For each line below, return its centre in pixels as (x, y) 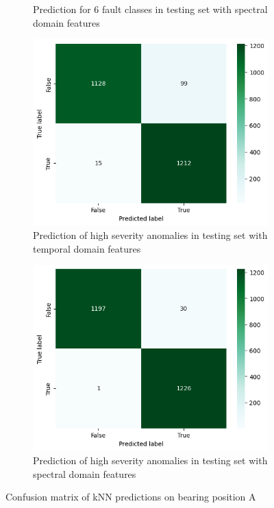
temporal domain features (87, 248)
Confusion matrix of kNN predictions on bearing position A (131, 497)
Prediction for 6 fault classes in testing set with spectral (150, 9)
